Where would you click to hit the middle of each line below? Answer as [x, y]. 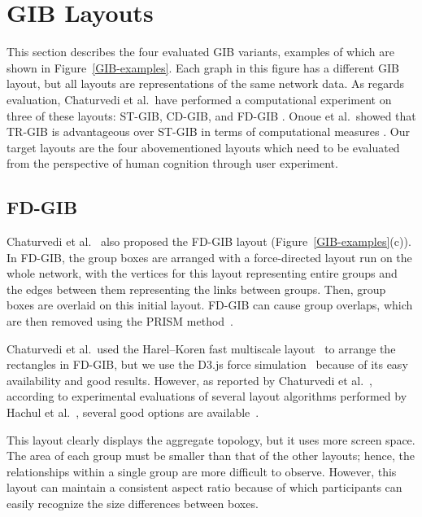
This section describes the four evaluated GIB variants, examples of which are [200, 52]
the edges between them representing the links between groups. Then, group [196, 289]
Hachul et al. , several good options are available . [133, 412]
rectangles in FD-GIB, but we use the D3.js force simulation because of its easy [207, 364]
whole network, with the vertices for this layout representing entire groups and [202, 273]
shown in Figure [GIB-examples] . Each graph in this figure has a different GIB [203, 67]
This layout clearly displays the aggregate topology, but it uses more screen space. [211, 439]
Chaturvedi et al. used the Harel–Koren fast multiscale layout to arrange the [201, 348]
